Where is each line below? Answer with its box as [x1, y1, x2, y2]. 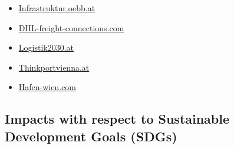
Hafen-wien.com [18, 81, 77, 93]
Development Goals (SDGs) [5, 127, 177, 145]
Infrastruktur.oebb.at [18, 2, 95, 14]
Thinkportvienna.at [18, 61, 90, 73]
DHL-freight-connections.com [18, 21, 124, 34]
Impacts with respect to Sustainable [5, 110, 230, 128]
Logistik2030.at [18, 41, 74, 54]
